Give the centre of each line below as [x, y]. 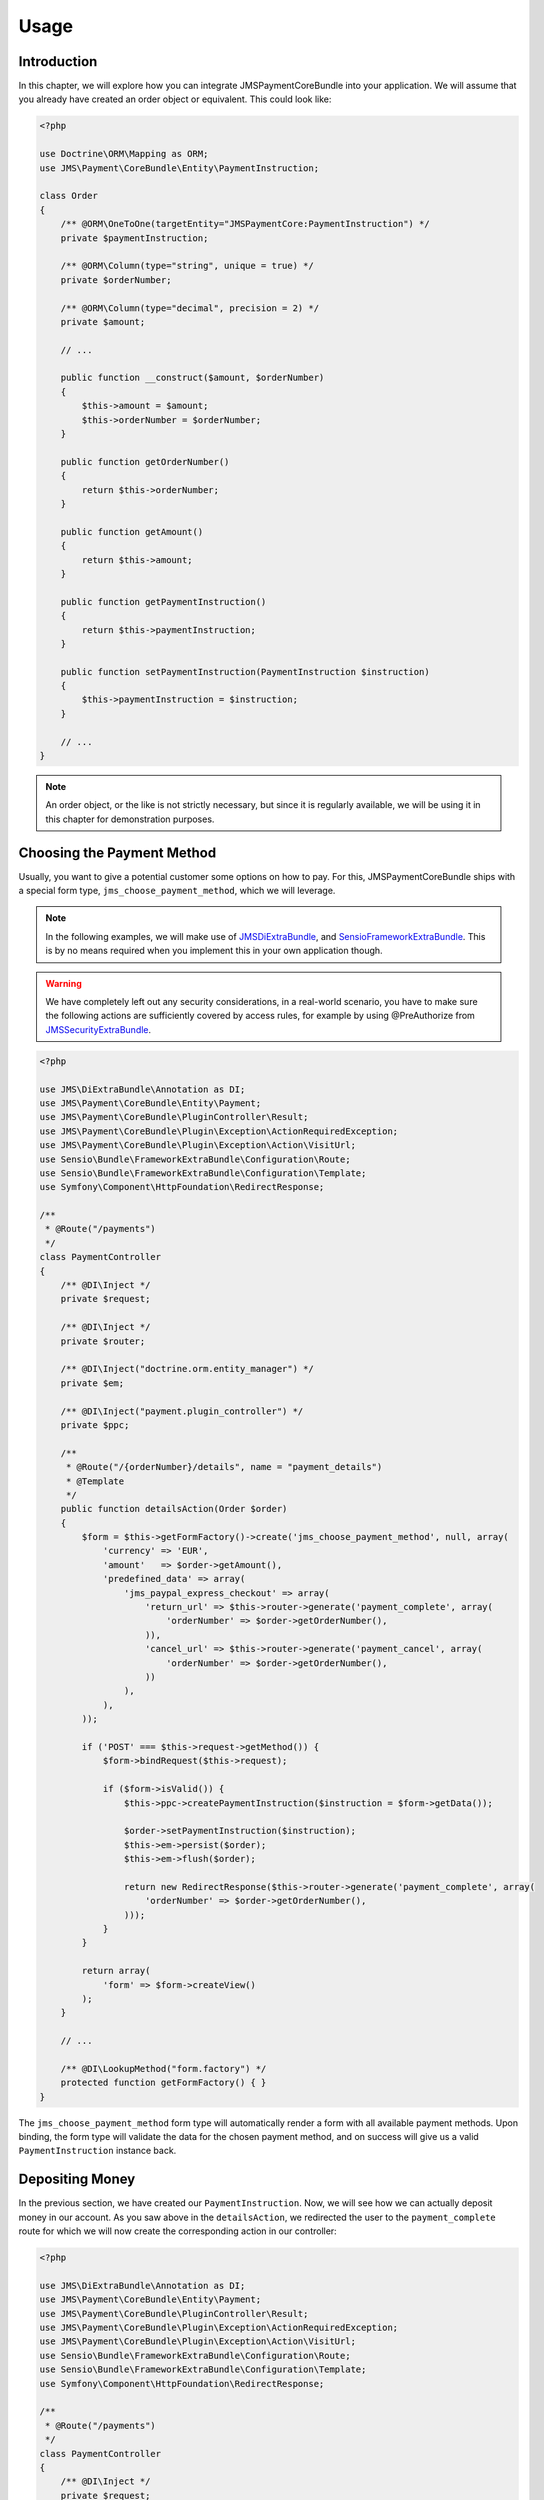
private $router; [103, 1341]
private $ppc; [95, 1424]
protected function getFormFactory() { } [163, 2083]
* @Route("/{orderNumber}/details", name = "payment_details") [224, 1467]
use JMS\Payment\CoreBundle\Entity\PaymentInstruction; [179, 168]
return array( [116, 1971]
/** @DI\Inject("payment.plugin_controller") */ [182, 1411]
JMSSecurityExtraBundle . [98, 1029]
